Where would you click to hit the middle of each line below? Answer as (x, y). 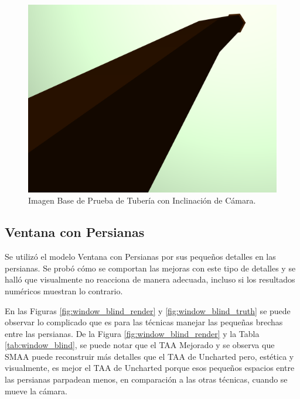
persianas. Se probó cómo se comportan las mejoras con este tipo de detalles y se (150, 268)
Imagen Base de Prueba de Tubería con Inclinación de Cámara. (142, 200)
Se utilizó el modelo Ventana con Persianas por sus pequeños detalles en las (140, 257)
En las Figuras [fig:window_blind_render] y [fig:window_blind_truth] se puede (148, 310)
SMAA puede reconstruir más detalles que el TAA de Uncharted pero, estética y (149, 356)
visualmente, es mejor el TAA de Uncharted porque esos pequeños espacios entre (150, 368)
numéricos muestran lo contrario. (64, 290)
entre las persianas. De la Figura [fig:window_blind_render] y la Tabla (132, 333)
